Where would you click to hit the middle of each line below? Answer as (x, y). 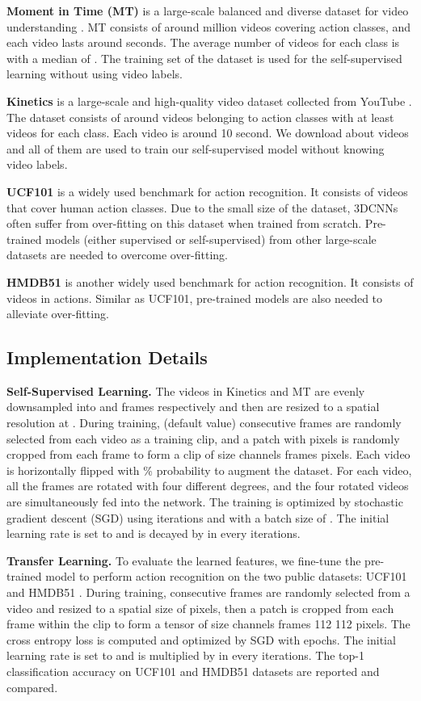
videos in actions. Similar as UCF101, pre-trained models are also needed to (195, 298)
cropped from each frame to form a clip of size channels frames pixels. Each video (208, 454)
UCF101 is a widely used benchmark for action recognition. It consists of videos (207, 191)
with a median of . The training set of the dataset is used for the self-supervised (204, 58)
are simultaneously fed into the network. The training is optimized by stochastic (205, 502)
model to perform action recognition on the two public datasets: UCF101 (226, 576)
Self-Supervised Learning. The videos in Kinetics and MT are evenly (186, 390)
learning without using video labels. (95, 74)
